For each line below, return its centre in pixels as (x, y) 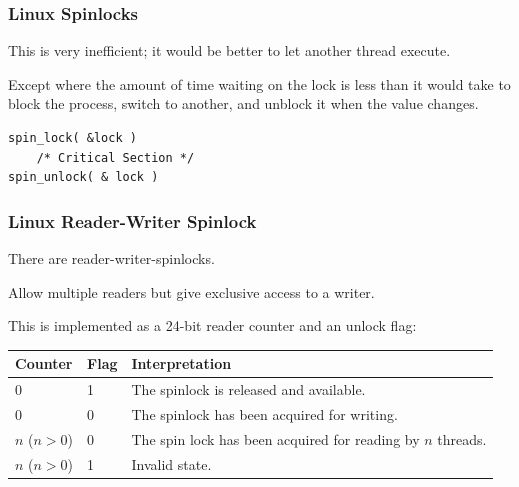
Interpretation (181, 363)
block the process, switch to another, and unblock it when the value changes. (243, 103)
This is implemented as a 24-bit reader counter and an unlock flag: (212, 325)
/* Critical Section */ (115, 157)
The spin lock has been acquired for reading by (275, 438)
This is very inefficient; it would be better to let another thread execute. (229, 50)
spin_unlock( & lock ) (83, 177)
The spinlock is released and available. (248, 389)
